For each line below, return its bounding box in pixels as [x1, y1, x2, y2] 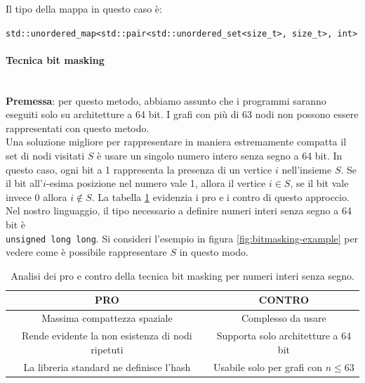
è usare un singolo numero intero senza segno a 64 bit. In [97, 148, 343, 163]
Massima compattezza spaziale [41, 311, 173, 325]
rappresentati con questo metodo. [6, 120, 150, 135]
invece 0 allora [6, 189, 67, 204]
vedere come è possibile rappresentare [6, 245, 167, 259]
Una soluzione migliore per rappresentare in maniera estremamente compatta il [6, 134, 347, 149]
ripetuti [91, 342, 124, 356]
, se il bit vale [290, 176, 349, 190]
